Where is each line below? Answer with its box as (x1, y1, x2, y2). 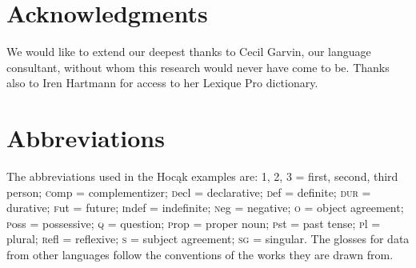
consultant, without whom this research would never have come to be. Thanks (6, 58, 390, 75)
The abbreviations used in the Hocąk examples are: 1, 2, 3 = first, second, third (6, 168, 398, 185)
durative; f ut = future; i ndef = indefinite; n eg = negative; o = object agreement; (6, 199, 404, 216)
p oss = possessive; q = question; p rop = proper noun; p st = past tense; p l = (6, 214, 381, 231)
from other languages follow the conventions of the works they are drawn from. (6, 246, 394, 262)
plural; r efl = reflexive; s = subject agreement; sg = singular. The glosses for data (6, 230, 410, 247)
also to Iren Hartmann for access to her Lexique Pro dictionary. (6, 74, 318, 91)
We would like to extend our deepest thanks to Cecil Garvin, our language (6, 43, 371, 60)
